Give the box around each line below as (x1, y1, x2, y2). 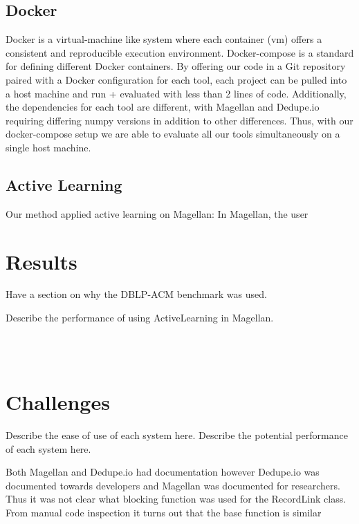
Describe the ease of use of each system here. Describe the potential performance (6, 427, 348, 442)
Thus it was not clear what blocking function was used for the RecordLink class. (6, 492, 347, 506)
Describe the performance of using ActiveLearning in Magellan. (6, 310, 274, 325)
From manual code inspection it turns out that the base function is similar (6, 505, 322, 519)
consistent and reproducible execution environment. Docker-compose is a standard (6, 45, 354, 59)
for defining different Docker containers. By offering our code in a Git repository (6, 59, 346, 73)
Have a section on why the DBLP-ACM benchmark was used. (6, 287, 267, 301)
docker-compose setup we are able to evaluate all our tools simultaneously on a (6, 127, 340, 141)
